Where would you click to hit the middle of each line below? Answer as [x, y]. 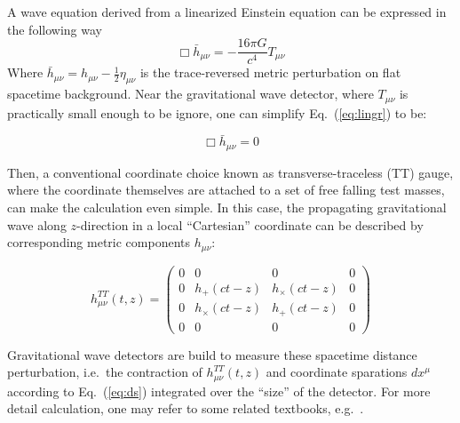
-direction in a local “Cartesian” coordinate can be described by [250, 224]
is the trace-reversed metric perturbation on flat [270, 72]
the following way [55, 29]
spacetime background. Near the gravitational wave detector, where [190, 94]
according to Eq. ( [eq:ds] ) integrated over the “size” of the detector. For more [219, 391]
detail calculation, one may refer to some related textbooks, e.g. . [186, 408]
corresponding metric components [99, 242]
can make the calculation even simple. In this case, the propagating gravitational [227, 207]
